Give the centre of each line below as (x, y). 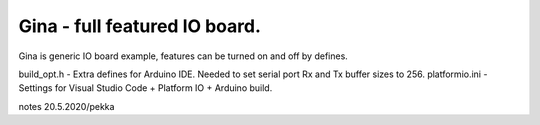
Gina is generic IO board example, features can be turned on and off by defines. (183, 56)
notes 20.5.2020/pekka (66, 106)
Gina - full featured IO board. (140, 26)
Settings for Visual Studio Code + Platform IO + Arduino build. (145, 88)
